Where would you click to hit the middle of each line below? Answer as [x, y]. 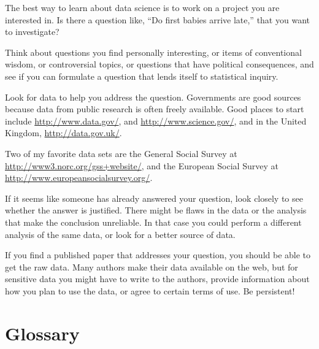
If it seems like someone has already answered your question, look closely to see [154, 198]
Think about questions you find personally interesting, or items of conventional [153, 52]
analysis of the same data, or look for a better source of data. [120, 234]
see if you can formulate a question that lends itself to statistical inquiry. [142, 76]
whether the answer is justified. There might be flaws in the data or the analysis [156, 210]
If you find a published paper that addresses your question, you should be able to [158, 255]
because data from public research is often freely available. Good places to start [155, 109]
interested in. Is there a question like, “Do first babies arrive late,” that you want [157, 19]
